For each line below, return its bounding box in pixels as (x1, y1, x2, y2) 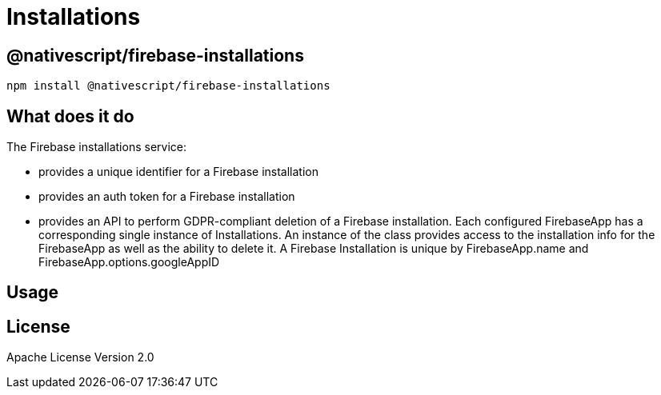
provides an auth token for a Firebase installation (38, 190, 295, 204)
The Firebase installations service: (6, 140, 186, 154)
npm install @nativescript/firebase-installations (6, 79, 330, 93)
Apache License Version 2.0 (6, 350, 154, 365)
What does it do (6, 106, 134, 126)
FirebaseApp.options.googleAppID (38, 255, 220, 269)
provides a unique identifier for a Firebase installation (38, 165, 318, 179)
